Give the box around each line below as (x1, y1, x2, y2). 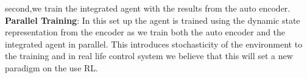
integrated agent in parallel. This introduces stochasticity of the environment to (5, 37, 303, 50)
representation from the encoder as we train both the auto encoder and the (5, 26, 286, 38)
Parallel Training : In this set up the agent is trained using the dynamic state (5, 13, 300, 26)
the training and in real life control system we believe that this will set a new (5, 49, 293, 62)
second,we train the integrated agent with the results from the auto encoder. (5, 2, 291, 14)
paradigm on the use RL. (5, 61, 98, 74)
